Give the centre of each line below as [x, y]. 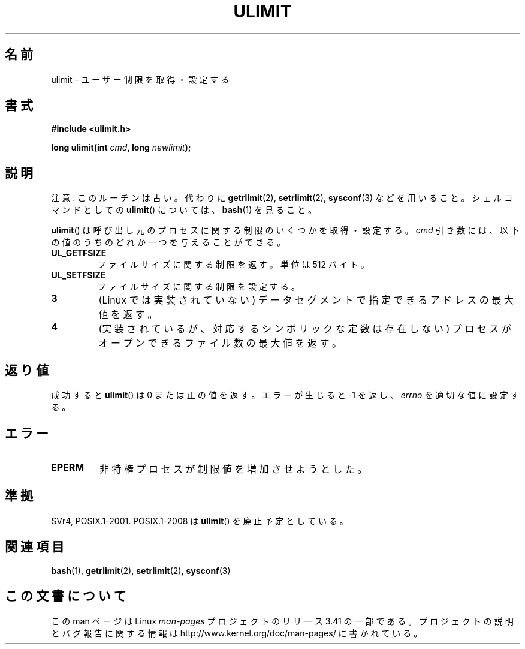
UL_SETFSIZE [79, 275]
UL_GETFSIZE [79, 253]
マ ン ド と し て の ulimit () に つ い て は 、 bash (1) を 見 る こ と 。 [184, 210]
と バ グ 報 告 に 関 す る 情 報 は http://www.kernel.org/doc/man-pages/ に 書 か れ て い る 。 [237, 633]
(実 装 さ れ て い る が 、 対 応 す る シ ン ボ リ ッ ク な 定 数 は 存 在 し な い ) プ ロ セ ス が [305, 329]
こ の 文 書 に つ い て [66, 596]
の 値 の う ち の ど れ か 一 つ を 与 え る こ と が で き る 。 [168, 242]
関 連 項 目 [34, 547]
